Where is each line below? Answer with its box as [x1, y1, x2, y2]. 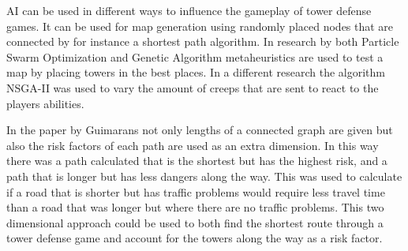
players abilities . [6, 95, 84, 111]
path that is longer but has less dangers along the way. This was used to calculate [6, 167, 402, 184]
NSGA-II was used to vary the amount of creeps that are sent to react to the [6, 79, 379, 96]
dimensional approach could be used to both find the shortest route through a [6, 214, 384, 230]
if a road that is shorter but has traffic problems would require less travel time [6, 183, 385, 200]
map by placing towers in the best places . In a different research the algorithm [6, 64, 385, 81]
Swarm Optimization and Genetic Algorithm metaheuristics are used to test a [6, 48, 384, 65]
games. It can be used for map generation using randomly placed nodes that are [6, 17, 394, 34]
